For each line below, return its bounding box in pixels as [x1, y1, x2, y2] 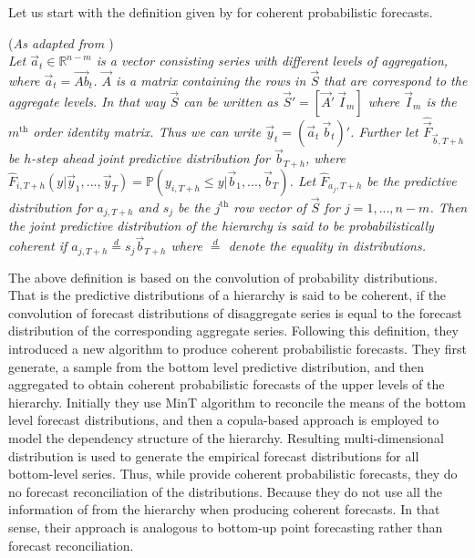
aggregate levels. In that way [8, 91, 166, 110]
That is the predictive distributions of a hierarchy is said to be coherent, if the [8, 285, 447, 305]
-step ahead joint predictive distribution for [31, 149, 271, 168]
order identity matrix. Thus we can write [33, 122, 262, 141]
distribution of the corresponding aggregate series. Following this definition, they [8, 321, 459, 340]
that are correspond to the [324, 71, 468, 89]
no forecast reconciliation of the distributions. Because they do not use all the [8, 481, 442, 501]
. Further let [350, 122, 418, 141]
